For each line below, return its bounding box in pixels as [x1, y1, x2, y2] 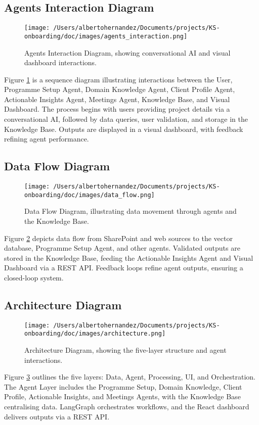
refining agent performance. [4, 133, 89, 144]
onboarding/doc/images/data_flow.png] [24, 191, 155, 199]
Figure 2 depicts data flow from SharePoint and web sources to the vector [4, 232, 233, 243]
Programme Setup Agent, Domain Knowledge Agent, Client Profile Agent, [4, 84, 235, 95]
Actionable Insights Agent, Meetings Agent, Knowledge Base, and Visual [4, 93, 230, 104]
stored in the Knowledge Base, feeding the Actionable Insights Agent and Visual [4, 252, 253, 263]
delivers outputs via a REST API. [4, 411, 110, 421]
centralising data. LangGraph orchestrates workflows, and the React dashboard [4, 401, 249, 412]
